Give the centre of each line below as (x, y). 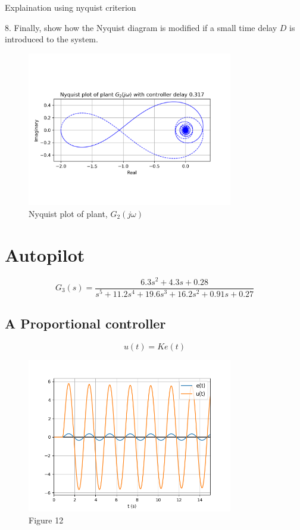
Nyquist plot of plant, (68, 213)
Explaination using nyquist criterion (71, 7)
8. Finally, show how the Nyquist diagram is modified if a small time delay (141, 27)
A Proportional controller (85, 323)
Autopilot (45, 254)
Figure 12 (46, 520)
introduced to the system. (51, 39)
